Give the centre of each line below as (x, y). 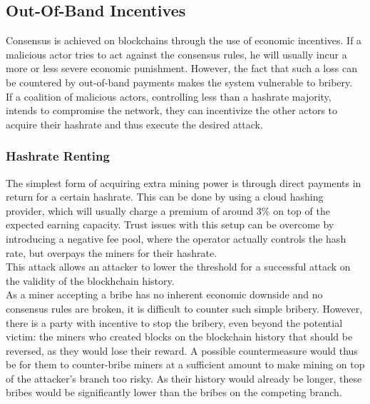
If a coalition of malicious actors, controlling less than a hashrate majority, (169, 96)
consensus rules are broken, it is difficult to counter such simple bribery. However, (184, 308)
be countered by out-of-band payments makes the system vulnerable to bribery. (179, 82)
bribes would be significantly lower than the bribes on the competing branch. (174, 392)
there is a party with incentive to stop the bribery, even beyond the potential (174, 322)
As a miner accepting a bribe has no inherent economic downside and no (164, 294)
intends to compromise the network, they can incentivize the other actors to (172, 110)
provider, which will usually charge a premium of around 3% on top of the (168, 210)
